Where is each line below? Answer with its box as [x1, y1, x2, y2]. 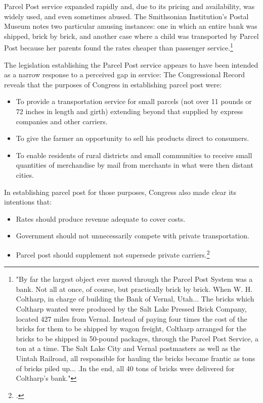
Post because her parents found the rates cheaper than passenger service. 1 [4, 41, 233, 53]
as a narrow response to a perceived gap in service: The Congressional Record [4, 69, 245, 80]
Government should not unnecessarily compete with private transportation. [16, 230, 249, 241]
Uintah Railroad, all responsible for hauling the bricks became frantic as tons [16, 352, 255, 363]
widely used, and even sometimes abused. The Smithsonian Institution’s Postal [4, 11, 249, 21]
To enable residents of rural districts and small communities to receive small [16, 149, 252, 160]
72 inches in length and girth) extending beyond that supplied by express [16, 106, 243, 116]
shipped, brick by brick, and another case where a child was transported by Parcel [4, 30, 259, 41]
